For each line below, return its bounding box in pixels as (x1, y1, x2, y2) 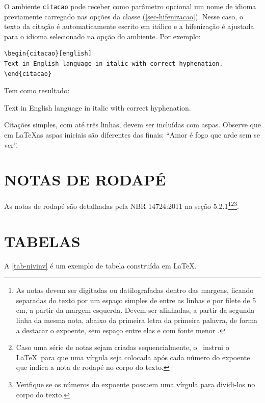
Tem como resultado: (4, 85, 70, 96)
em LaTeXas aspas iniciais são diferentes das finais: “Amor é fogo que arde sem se (4, 129, 260, 140)
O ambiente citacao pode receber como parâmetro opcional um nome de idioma (4, 1, 256, 11)
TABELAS (4, 230, 81, 251)
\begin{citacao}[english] (4, 50, 92, 58)
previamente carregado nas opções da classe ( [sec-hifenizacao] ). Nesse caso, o (4, 11, 243, 21)
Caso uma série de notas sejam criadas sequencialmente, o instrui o (16, 342, 229, 353)
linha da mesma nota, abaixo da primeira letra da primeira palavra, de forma (16, 315, 258, 326)
